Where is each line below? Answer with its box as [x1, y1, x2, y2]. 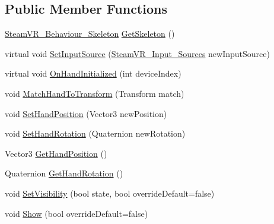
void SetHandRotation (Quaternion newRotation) [5, 127, 186, 140]
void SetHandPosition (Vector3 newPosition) [5, 107, 167, 119]
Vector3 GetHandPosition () [5, 147, 107, 159]
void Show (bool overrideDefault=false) [5, 207, 148, 219]
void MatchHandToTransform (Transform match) [5, 87, 184, 99]
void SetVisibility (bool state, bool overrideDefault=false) [5, 187, 215, 199]
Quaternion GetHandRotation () [5, 167, 123, 179]
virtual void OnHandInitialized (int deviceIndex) [5, 67, 181, 80]
